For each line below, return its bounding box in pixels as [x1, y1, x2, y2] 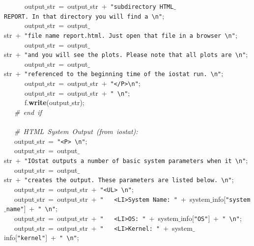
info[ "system [212, 193, 251, 204]
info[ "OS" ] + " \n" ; [180, 213, 242, 223]
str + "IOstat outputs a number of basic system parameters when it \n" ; [4, 155, 248, 165]
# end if [14, 107, 42, 117]
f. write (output [24, 97, 70, 108]
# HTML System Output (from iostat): [14, 126, 138, 137]
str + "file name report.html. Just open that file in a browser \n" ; [4, 29, 237, 40]
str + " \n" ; [90, 87, 130, 98]
